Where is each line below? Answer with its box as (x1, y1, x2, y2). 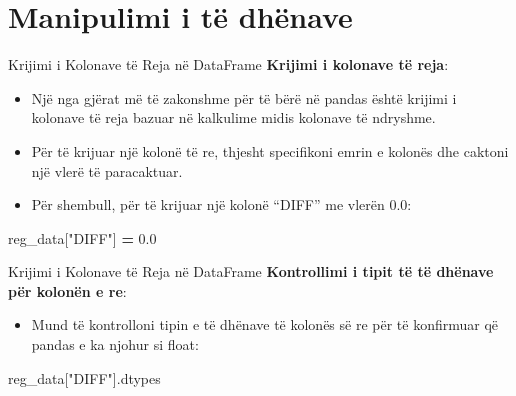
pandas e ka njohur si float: (31, 334, 199, 355)
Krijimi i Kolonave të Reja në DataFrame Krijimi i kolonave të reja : (8, 54, 449, 75)
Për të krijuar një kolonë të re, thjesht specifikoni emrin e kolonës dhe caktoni (31, 140, 509, 161)
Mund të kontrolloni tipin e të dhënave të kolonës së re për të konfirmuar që (31, 314, 499, 335)
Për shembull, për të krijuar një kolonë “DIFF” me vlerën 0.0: (31, 194, 412, 215)
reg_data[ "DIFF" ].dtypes (8, 367, 161, 388)
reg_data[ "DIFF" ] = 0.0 (8, 227, 157, 248)
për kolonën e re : (8, 280, 127, 301)
